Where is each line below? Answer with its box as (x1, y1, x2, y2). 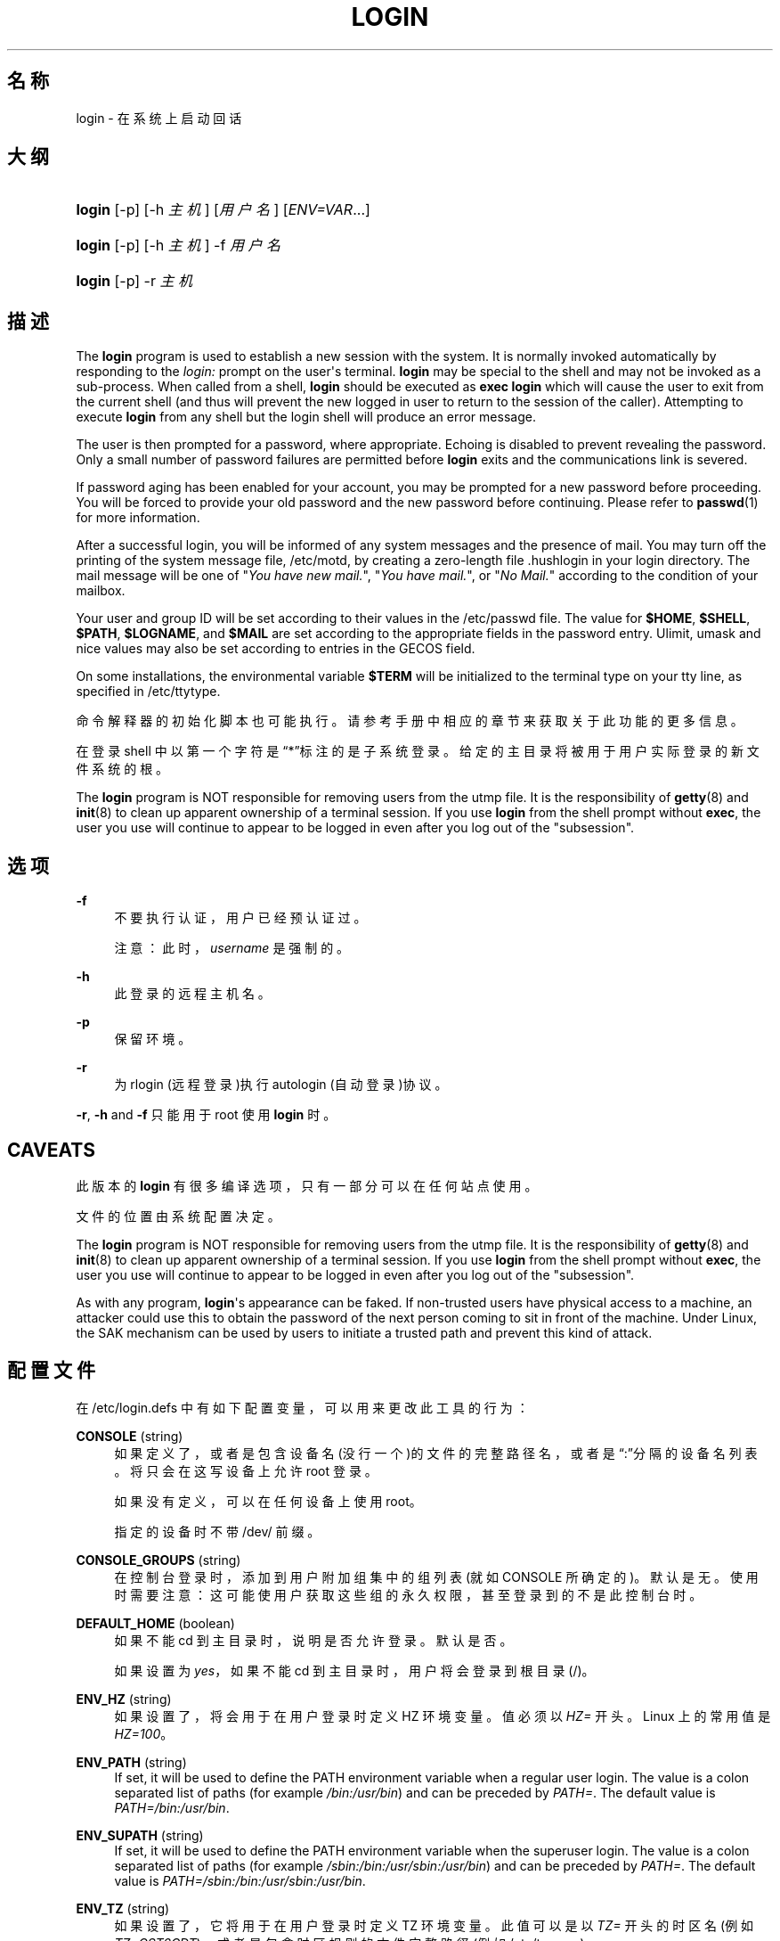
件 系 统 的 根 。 (76, 761, 169, 777)
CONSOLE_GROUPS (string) (76, 1552, 241, 1568)
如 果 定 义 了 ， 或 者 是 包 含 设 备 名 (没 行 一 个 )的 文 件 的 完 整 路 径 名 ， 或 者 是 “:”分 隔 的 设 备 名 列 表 (114, 1445, 758, 1461)
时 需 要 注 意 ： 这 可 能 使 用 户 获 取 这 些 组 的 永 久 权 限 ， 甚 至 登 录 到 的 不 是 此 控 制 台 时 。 (114, 1586, 703, 1602)
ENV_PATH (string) (76, 1754, 187, 1770)
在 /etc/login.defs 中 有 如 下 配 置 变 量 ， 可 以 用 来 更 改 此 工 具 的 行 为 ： (76, 1399, 529, 1415)
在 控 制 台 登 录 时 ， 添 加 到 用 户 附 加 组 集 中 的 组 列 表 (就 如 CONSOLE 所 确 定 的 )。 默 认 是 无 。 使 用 (114, 1568, 759, 1585)
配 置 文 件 (7, 1359, 95, 1382)
